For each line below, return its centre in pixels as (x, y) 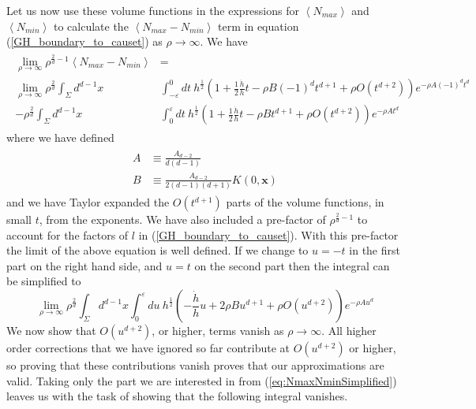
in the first (375, 250)
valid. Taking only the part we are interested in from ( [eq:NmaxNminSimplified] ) (202, 380)
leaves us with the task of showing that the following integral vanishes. (177, 396)
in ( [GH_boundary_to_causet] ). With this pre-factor (268, 234)
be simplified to (44, 281)
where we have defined (60, 138)
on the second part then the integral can (292, 265)
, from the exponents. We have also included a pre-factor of (182, 219)
